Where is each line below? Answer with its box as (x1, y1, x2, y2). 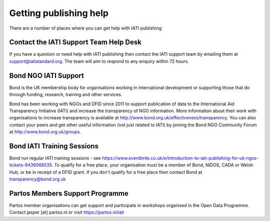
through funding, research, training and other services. (9, 92, 122, 98)
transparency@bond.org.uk (9, 176, 66, 182)
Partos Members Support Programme (9, 189, 128, 197)
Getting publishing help (9, 8, 108, 19)
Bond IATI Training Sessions (9, 142, 98, 150)
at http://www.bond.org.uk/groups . (9, 129, 81, 135)
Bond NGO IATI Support (9, 71, 84, 80)
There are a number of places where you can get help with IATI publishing (9, 25, 162, 31)
